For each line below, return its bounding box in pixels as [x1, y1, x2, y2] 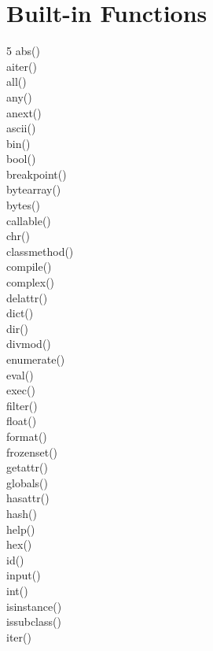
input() [6, 567, 41, 583]
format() [6, 427, 47, 444]
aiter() [6, 57, 37, 74]
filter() [6, 397, 38, 413]
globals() [6, 474, 48, 490]
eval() [6, 366, 34, 383]
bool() [6, 150, 36, 167]
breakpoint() [6, 165, 67, 182]
